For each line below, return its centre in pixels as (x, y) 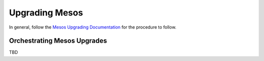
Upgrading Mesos (46, 13)
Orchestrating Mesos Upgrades (58, 41)
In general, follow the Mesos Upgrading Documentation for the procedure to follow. (93, 27)
